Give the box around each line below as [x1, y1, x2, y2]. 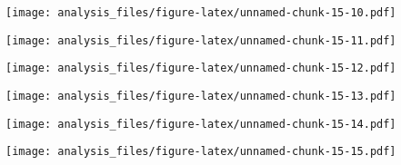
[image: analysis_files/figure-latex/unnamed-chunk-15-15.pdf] [5, 145, 396, 159]
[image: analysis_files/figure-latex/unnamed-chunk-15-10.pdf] [5, 6, 396, 19]
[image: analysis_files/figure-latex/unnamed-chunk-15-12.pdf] [5, 62, 396, 75]
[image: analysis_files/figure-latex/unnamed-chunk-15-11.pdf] [5, 34, 396, 47]
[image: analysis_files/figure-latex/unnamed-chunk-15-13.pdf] [5, 89, 396, 102]
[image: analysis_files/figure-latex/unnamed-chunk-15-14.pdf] [5, 117, 396, 131]
